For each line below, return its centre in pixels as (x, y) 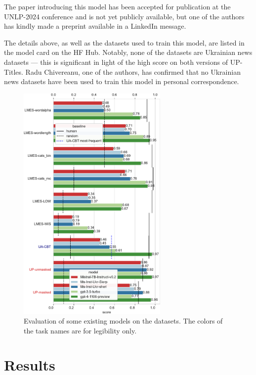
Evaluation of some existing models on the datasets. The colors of (123, 321)
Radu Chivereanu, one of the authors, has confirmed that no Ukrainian (133, 71)
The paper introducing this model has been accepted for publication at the (117, 6)
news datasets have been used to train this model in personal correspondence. (122, 81)
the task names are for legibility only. (80, 330)
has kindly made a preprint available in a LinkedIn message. (95, 26)
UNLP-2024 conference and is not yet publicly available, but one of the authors (124, 16)
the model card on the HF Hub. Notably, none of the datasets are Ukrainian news (128, 52)
